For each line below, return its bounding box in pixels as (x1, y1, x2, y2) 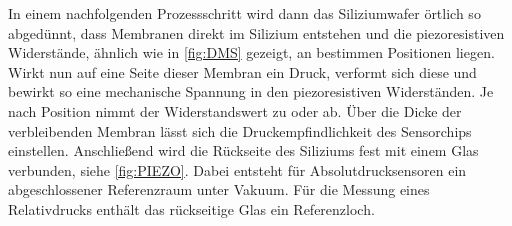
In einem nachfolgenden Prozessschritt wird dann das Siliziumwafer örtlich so (8, 3, 481, 23)
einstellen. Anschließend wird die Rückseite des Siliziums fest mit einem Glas (8, 140, 479, 161)
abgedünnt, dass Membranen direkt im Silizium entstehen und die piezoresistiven (8, 22, 505, 43)
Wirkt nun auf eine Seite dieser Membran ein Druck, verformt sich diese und (8, 61, 477, 82)
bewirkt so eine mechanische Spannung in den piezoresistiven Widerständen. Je (8, 81, 494, 102)
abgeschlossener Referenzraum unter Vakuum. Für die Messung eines (8, 179, 430, 200)
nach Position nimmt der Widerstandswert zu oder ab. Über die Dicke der (8, 100, 462, 121)
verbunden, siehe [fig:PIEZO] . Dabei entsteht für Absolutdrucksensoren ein (8, 159, 467, 180)
